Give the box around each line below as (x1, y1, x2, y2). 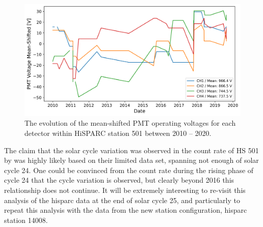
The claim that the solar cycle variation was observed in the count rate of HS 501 (4, 145, 259, 155)
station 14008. (4, 214, 48, 225)
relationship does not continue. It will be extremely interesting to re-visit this (4, 185, 246, 195)
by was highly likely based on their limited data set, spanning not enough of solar (4, 155, 259, 165)
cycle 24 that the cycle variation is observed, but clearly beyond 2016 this (4, 175, 234, 185)
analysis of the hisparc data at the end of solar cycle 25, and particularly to (4, 194, 240, 205)
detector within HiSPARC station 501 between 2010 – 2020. (24, 128, 212, 138)
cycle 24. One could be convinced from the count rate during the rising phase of (4, 164, 254, 175)
